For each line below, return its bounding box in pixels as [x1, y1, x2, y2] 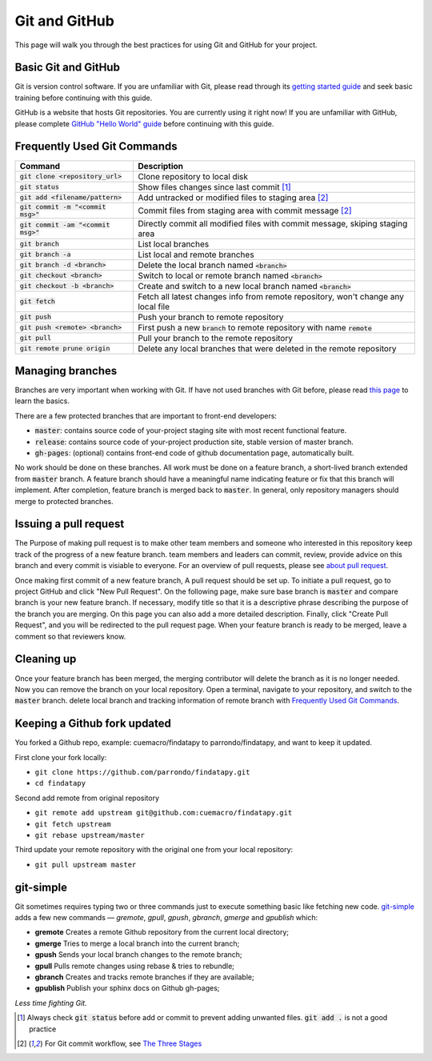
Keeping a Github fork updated [14, 717, 172, 731]
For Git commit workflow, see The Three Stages [44, 1039, 202, 1048]
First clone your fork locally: [14, 752, 107, 762]
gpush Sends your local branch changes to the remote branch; [34, 950, 243, 959]
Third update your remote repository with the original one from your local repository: [14, 845, 294, 855]
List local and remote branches [137, 249, 255, 260]
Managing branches [14, 364, 118, 378]
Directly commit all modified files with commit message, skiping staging [137, 218, 408, 229]
